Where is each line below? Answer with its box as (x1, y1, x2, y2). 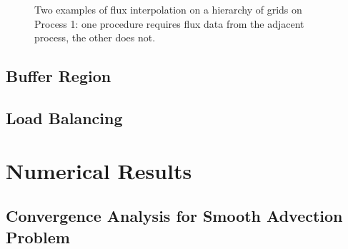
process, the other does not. (34, 30, 156, 45)
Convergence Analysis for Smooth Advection (6, 205, 343, 227)
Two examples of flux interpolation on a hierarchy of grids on (34, 2, 302, 16)
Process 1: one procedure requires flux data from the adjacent (34, 16, 304, 31)
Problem (6, 225, 70, 248)
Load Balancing (6, 106, 123, 128)
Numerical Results (6, 156, 192, 185)
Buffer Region (6, 65, 111, 87)
